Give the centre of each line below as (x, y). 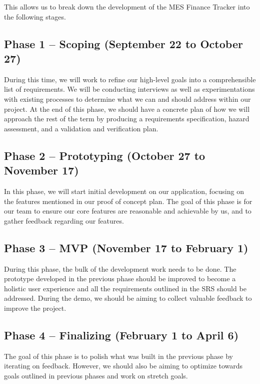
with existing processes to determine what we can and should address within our (127, 99)
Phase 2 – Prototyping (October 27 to (105, 155)
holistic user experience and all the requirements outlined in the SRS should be (125, 288)
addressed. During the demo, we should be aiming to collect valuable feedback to (128, 298)
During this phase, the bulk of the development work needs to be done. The (120, 268)
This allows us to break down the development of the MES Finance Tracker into (127, 7)
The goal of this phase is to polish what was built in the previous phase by (118, 356)
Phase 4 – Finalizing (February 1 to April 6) (121, 335)
